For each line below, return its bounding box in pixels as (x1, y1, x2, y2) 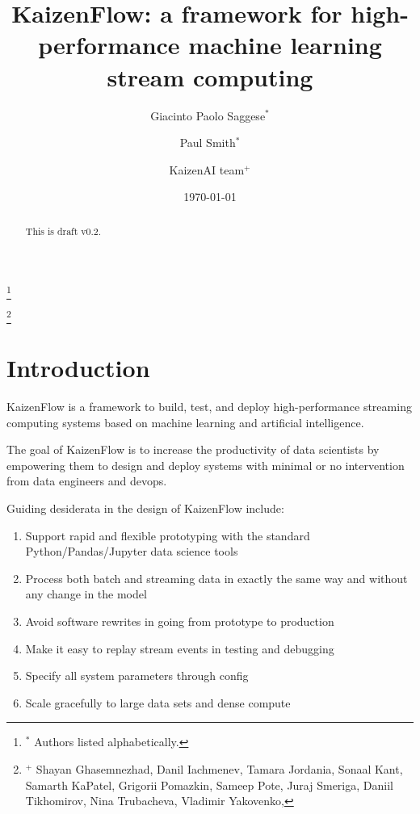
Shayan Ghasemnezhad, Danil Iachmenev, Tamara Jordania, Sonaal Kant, (36, 761, 403, 778)
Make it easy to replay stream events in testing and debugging (25, 640, 334, 657)
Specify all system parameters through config (25, 667, 249, 684)
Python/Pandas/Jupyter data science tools (25, 543, 238, 560)
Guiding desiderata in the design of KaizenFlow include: (6, 500, 284, 517)
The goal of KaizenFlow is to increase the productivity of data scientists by (6, 441, 380, 458)
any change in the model (25, 585, 147, 602)
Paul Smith (179, 134, 236, 151)
